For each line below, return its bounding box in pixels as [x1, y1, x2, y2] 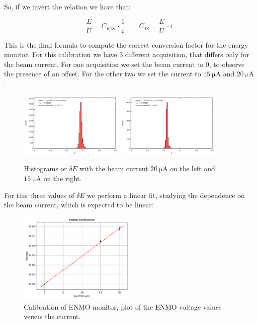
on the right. [43, 173, 82, 184]
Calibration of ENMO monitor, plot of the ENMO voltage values [24, 301, 222, 312]
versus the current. [24, 311, 81, 322]
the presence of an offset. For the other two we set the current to [4, 68, 201, 79]
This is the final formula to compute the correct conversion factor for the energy [4, 39, 249, 50]
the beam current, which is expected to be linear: [4, 199, 154, 210]
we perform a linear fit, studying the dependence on [87, 190, 245, 200]
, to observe [209, 59, 245, 69]
